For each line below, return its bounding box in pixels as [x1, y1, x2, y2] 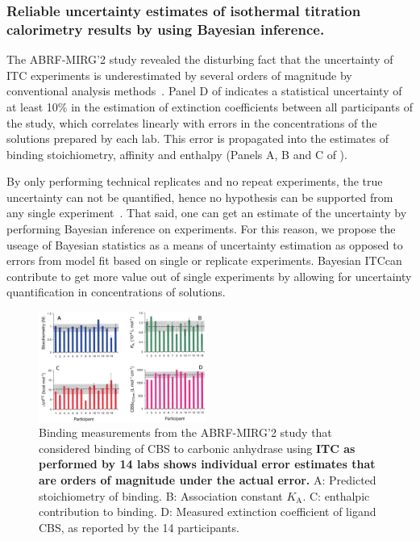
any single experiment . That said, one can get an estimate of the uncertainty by [6, 204, 407, 221]
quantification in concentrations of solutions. [6, 283, 226, 300]
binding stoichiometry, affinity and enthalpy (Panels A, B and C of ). [6, 145, 347, 162]
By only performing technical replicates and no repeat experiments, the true [6, 173, 383, 190]
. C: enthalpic [302, 487, 370, 504]
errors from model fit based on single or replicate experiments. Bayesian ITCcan [6, 252, 402, 269]
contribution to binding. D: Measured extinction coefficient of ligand [39, 503, 376, 520]
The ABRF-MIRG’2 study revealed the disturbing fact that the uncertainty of [6, 51, 393, 68]
